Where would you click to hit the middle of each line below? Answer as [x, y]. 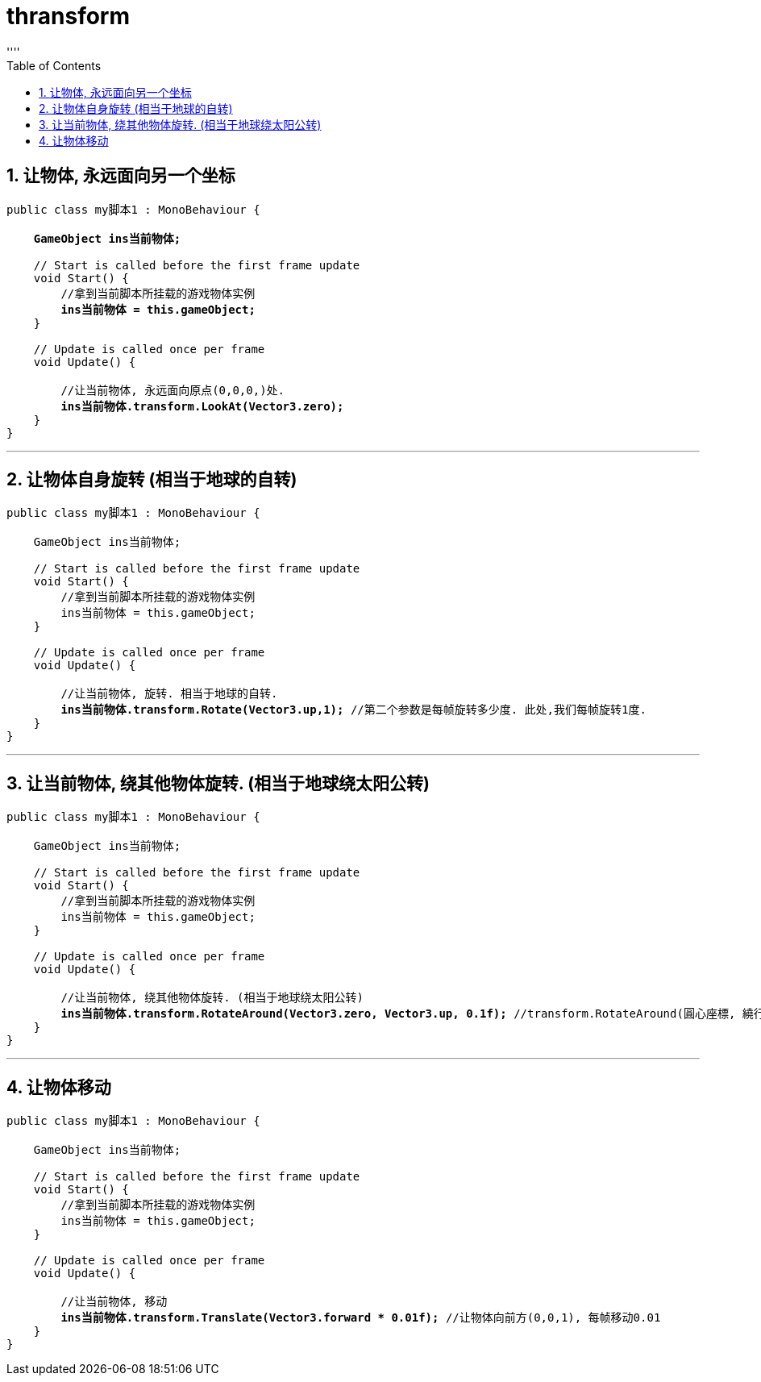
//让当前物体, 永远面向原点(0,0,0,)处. [173, 390]
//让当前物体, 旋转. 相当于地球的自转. [169, 694]
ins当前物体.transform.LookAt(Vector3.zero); [202, 406]
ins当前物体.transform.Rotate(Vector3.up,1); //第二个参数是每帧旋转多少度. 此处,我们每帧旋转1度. [353, 710]
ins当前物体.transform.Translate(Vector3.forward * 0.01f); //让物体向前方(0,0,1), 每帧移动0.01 [361, 1318]
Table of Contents [54, 65]
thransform [69, 16]
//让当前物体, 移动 [114, 1302]
